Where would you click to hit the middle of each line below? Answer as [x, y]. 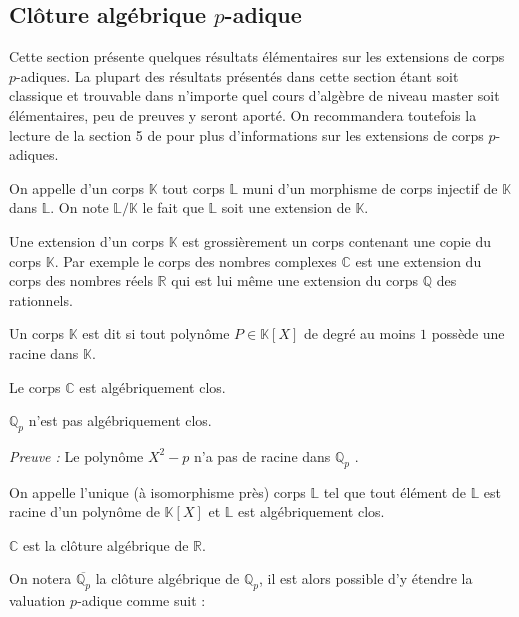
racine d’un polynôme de [84, 511]
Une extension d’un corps [86, 240]
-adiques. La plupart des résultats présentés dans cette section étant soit [237, 75]
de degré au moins [360, 333]
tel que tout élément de [394, 491]
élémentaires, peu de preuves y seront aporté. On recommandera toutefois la [243, 114]
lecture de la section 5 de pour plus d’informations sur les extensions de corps [246, 134]
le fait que [173, 207]
